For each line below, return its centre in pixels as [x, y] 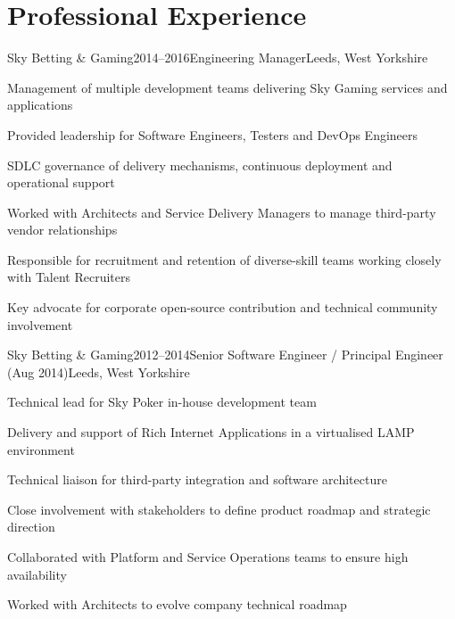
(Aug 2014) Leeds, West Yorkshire [99, 371]
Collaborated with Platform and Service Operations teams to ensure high [208, 557]
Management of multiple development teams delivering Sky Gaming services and [227, 87]
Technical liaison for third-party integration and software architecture [197, 479]
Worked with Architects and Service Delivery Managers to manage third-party [222, 212]
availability [37, 574]
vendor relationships [62, 230]
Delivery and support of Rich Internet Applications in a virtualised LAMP [211, 432]
